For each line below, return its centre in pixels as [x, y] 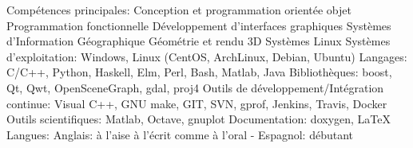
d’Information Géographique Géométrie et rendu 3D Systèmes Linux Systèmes [199, 41]
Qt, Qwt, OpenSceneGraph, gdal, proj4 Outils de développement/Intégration [195, 87]
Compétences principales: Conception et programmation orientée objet [179, 10]
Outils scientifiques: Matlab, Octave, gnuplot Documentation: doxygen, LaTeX [199, 119]
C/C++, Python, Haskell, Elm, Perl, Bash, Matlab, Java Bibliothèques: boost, [199, 72]
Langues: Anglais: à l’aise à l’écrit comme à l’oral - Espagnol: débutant [180, 134]
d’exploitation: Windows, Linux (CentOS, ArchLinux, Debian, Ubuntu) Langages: [207, 56]
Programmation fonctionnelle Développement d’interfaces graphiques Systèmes [199, 25]
